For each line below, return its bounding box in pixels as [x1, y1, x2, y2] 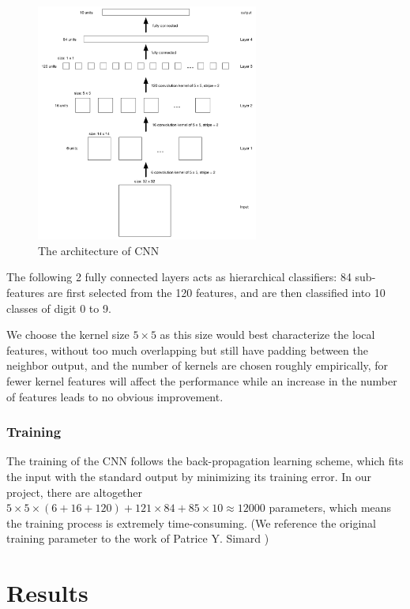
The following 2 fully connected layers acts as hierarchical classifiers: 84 [6, 269, 352, 285]
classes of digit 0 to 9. [6, 299, 111, 316]
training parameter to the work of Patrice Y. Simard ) [6, 530, 269, 547]
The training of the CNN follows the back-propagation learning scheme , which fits [6, 453, 404, 469]
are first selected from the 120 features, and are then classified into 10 [47, 284, 386, 300]
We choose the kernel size [6, 326, 130, 343]
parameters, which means [269, 499, 392, 516]
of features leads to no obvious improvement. [6, 388, 224, 404]
